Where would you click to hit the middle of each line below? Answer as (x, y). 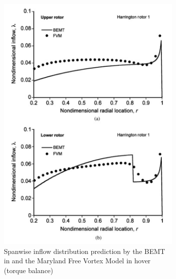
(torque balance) (29, 270)
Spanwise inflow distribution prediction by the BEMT (85, 251)
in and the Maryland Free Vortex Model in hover (77, 261)
